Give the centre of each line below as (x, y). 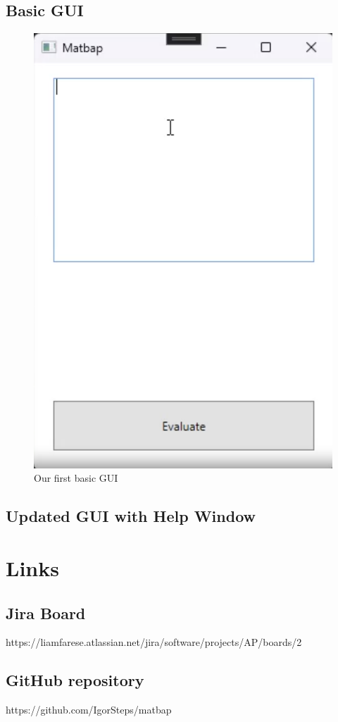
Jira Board (46, 612)
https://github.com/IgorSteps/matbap (89, 710)
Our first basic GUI (76, 478)
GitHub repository (75, 680)
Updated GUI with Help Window (131, 516)
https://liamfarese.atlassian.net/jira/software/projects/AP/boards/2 (154, 642)
